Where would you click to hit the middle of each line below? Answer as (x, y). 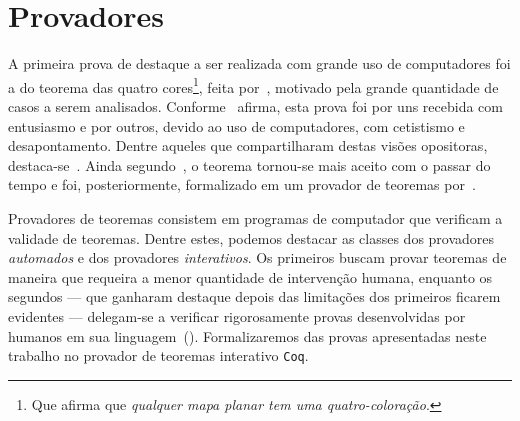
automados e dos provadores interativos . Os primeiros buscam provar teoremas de (257, 257)
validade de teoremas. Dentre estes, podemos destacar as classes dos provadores (251, 237)
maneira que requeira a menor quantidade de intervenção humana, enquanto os (250, 276)
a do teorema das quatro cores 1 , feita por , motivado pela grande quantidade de (253, 85)
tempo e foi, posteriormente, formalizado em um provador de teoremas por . (242, 184)
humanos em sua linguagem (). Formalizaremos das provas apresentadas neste (247, 335)
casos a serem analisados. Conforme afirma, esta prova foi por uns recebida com (255, 105)
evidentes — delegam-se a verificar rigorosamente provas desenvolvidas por (237, 315)
